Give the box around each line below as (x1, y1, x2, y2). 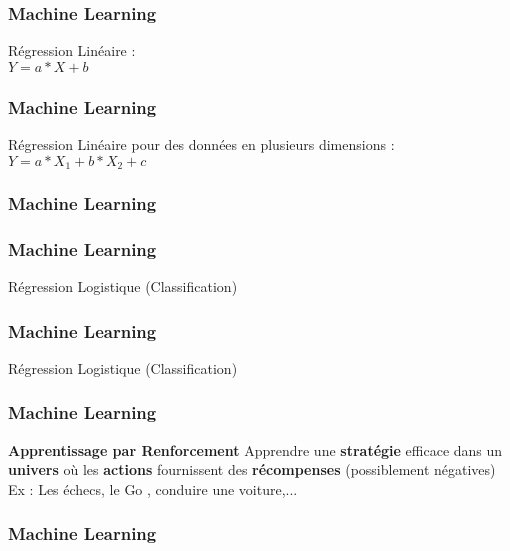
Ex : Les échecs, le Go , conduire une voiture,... (8, 478, 298, 499)
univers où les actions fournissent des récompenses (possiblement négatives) (8, 459, 496, 480)
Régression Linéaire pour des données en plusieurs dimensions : (8, 134, 395, 155)
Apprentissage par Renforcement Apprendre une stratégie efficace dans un (8, 439, 503, 460)
